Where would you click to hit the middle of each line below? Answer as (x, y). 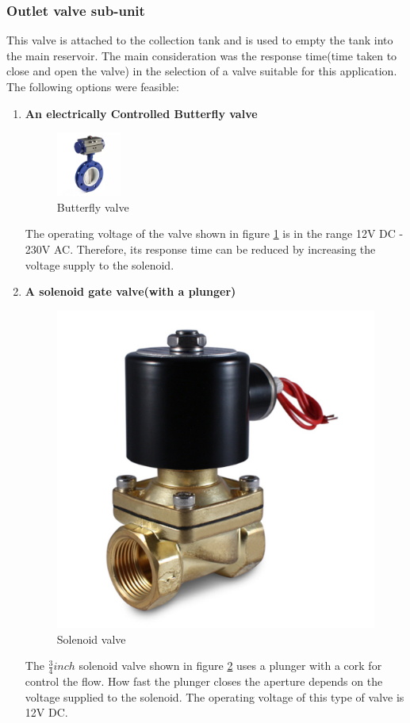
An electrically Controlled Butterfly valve (141, 113)
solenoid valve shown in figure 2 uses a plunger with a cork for (230, 666)
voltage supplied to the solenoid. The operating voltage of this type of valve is (215, 696)
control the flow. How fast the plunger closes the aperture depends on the (204, 681)
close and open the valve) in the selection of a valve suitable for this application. (202, 71)
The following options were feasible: (93, 86)
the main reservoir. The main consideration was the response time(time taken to (202, 55)
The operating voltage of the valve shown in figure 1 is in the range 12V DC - (214, 233)
